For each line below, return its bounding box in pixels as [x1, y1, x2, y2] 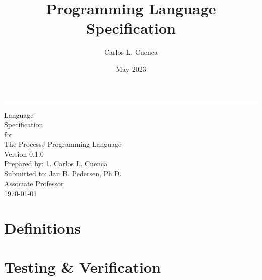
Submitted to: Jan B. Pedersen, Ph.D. [4, 168, 122, 179]
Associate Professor [4, 178, 64, 189]
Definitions [4, 218, 81, 238]
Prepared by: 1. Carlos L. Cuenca [4, 158, 108, 169]
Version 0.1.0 [4, 148, 44, 159]
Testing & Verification [4, 257, 161, 277]
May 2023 [116, 63, 146, 74]
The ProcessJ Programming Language [4, 139, 122, 149]
